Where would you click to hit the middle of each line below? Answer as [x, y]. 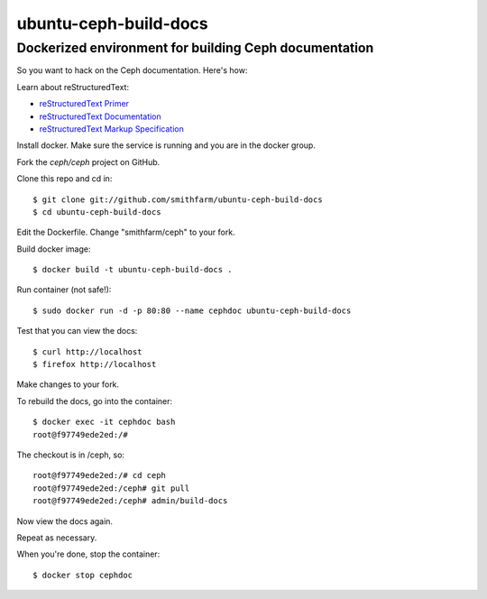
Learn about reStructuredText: [73, 87]
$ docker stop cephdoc [83, 575]
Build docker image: [54, 249]
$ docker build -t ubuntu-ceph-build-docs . [133, 270]
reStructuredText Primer [84, 104]
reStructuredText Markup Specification [111, 129]
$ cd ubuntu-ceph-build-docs [97, 212]
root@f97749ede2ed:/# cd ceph [100, 475]
